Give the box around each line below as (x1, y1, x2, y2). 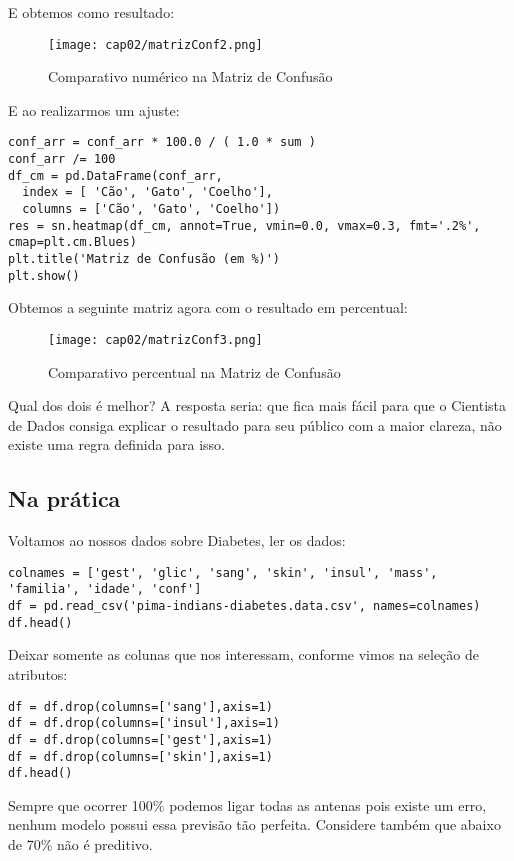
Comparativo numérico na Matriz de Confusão (48, 66, 333, 87)
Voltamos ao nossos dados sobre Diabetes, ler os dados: (8, 530, 346, 551)
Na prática (8, 483, 121, 514)
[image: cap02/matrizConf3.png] (48, 332, 263, 347)
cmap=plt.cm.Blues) (8, 235, 137, 250)
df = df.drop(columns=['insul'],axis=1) (8, 716, 281, 731)
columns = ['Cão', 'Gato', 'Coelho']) (22, 202, 281, 217)
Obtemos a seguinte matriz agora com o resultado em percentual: (8, 297, 408, 318)
